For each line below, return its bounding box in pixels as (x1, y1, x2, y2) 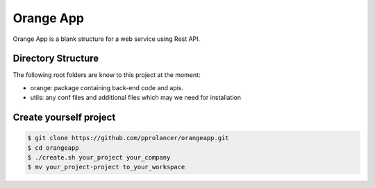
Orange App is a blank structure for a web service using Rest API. (12, 35, 201, 43)
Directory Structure (12, 53, 99, 65)
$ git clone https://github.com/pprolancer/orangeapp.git (27, 134, 229, 142)
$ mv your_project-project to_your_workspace (27, 163, 185, 171)
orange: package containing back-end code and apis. (30, 83, 184, 92)
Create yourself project (12, 112, 116, 123)
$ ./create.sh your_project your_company (27, 153, 171, 162)
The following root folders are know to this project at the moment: (12, 71, 201, 79)
